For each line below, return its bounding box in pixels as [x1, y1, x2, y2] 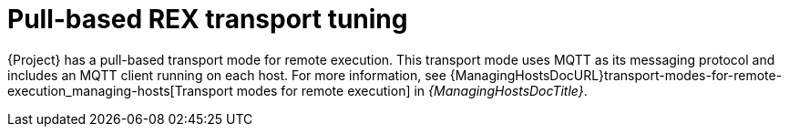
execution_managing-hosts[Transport [7, 82, 233, 98]
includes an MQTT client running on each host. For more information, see [7, 67, 446, 83]
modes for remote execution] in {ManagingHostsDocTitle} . [236, 82, 588, 98]
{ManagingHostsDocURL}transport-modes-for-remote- [449, 67, 783, 83]
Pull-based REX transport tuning [7, 4, 408, 35]
